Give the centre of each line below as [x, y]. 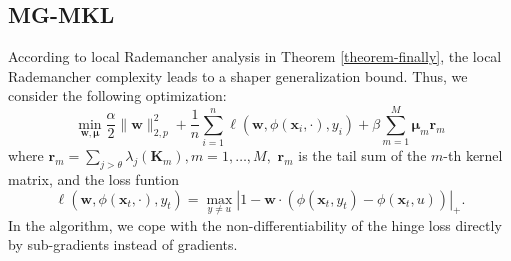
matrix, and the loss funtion [93, 178]
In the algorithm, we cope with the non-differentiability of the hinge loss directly [255, 224]
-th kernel [473, 155]
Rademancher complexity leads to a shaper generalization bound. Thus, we [238, 75]
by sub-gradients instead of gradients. [123, 244]
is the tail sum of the [362, 155]
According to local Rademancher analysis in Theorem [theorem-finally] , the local [255, 56]
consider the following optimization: [117, 95]
